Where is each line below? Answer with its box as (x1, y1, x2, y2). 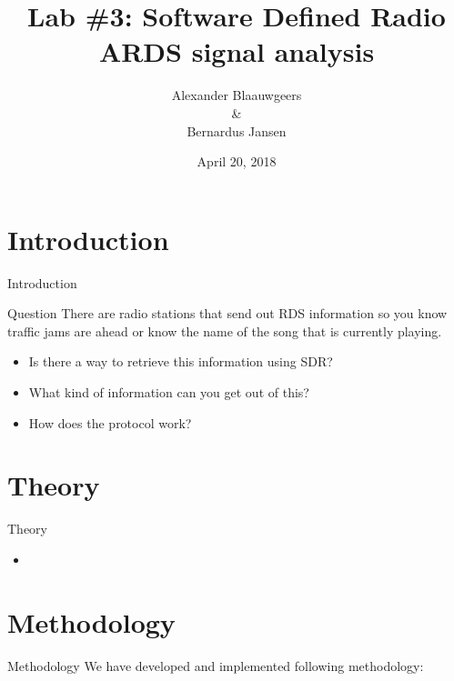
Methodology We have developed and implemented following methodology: (7, 656, 424, 675)
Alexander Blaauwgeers (171, 85, 302, 105)
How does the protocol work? (28, 413, 192, 432)
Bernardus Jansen (187, 121, 287, 140)
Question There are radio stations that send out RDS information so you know (7, 304, 448, 323)
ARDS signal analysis (98, 33, 375, 70)
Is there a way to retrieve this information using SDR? (28, 352, 333, 371)
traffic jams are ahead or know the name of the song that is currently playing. (7, 321, 442, 340)
